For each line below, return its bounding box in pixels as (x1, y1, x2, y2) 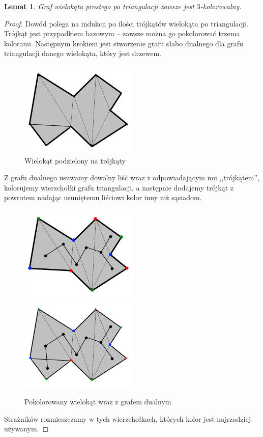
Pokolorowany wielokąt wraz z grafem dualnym (24, 396, 171, 407)
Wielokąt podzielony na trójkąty (24, 155, 126, 166)
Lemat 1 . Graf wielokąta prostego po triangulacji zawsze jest (4, 1, 194, 11)
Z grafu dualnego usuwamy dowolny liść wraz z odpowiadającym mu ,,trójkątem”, (4, 172, 259, 183)
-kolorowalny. (200, 1, 242, 11)
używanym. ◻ (4, 423, 49, 434)
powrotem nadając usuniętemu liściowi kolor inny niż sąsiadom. (4, 192, 202, 203)
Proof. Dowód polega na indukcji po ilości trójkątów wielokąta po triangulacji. (4, 18, 248, 29)
